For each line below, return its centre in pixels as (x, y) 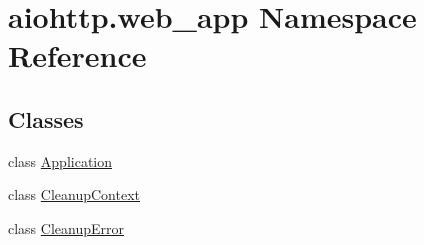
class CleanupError (66, 227)
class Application (60, 160)
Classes (46, 118)
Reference (77, 55)
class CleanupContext (74, 194)
